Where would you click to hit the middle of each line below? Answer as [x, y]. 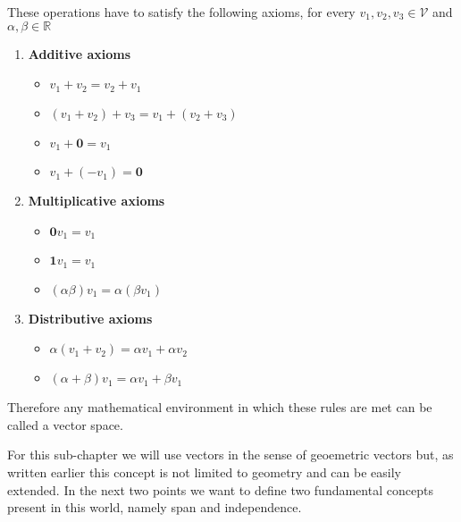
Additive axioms [79, 53]
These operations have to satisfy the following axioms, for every [181, 12]
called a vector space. [65, 424]
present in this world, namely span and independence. [155, 507]
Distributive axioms [90, 318]
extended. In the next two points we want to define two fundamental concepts [220, 489]
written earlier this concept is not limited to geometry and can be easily [204, 471]
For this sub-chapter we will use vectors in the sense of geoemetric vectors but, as [230, 455]
